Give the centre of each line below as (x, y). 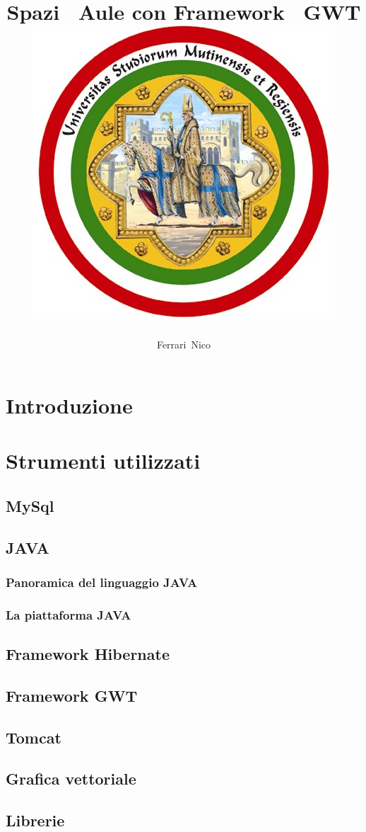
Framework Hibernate (88, 654)
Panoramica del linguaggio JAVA (102, 582)
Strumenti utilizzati (103, 461)
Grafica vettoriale (71, 779)
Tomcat (34, 737)
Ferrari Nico (184, 344)
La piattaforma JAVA (69, 614)
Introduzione (69, 405)
